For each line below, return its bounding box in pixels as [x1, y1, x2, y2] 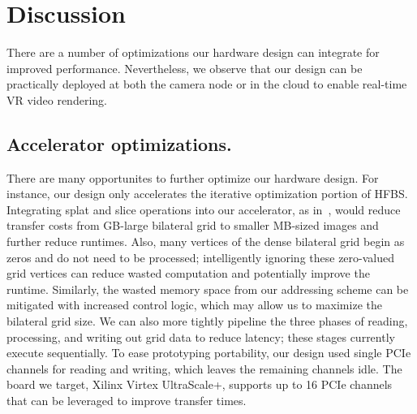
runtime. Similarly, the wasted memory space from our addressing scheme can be [6, 280, 409, 297]
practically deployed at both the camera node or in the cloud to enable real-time [6, 75, 407, 93]
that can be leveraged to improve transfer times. [6, 392, 247, 409]
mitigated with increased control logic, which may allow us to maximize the [6, 296, 382, 313]
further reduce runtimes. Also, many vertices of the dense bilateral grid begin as [6, 233, 405, 250]
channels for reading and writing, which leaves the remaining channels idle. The [6, 360, 402, 377]
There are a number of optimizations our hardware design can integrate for [6, 44, 380, 61]
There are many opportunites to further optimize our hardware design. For [6, 169, 379, 186]
